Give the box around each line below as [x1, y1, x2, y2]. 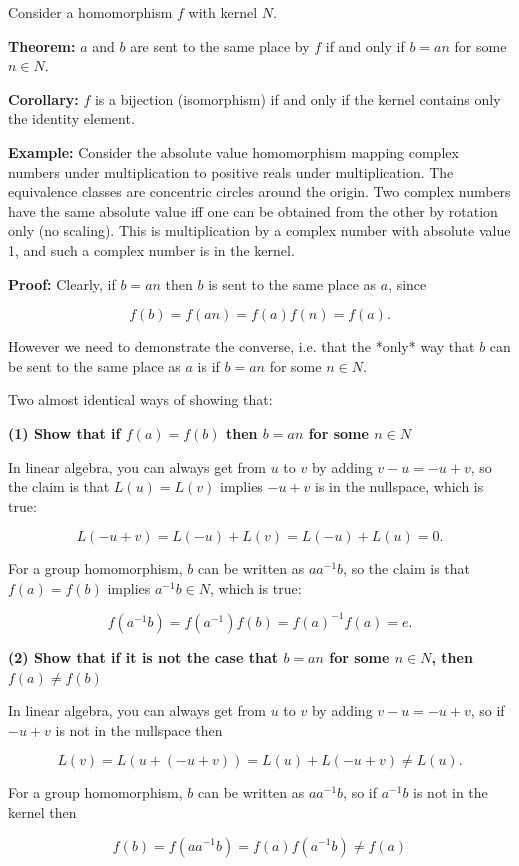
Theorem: [8, 35, 76, 56]
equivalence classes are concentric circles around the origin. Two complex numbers [8, 181, 511, 202]
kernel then [8, 801, 77, 822]
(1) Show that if [8, 422, 121, 443]
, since [388, 273, 427, 294]
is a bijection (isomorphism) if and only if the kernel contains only [94, 88, 501, 109]
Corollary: [8, 88, 79, 109]
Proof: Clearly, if [8, 273, 116, 294]
